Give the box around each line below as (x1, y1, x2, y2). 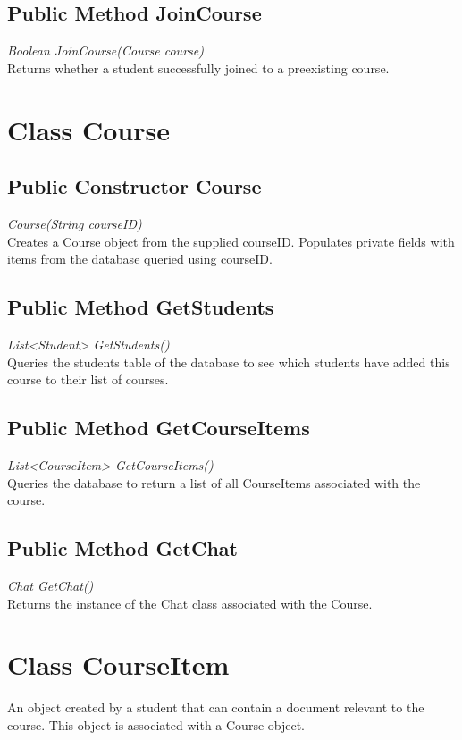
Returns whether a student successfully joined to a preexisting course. (7, 58, 390, 77)
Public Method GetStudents (7, 293, 274, 321)
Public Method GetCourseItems (7, 414, 310, 441)
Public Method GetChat (7, 534, 238, 562)
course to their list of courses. (7, 370, 169, 389)
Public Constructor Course (7, 172, 262, 200)
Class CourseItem (7, 646, 230, 683)
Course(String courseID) (7, 214, 142, 232)
